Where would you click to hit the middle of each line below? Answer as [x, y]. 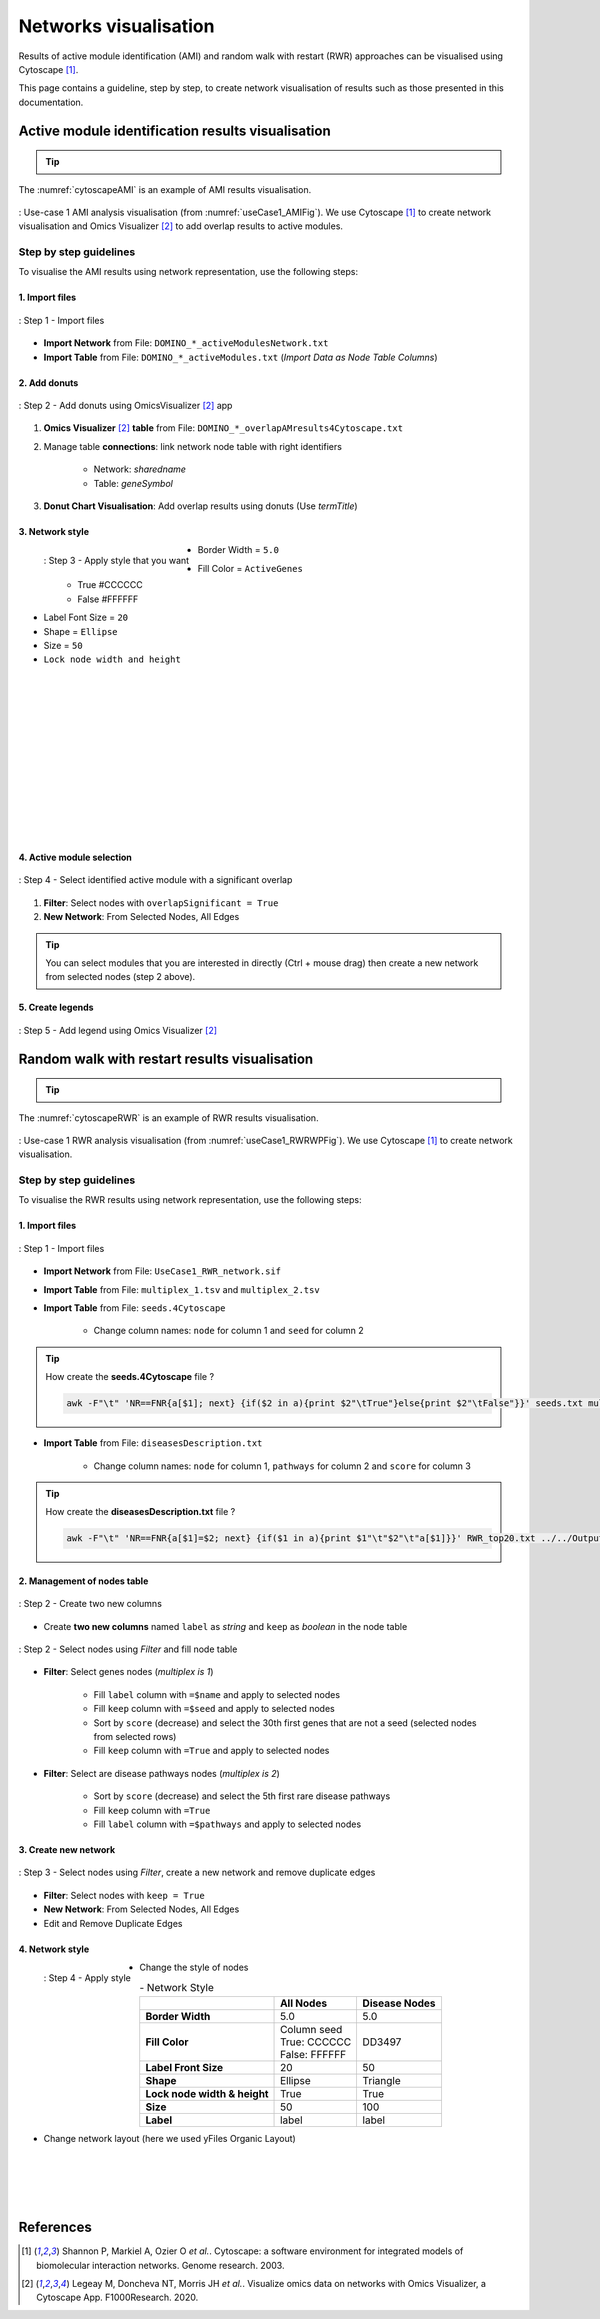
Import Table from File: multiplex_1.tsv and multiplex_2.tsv [181, 1289]
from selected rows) [135, 1736]
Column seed [311, 2029]
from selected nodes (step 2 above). [120, 977]
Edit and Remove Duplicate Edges [113, 1923]
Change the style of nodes [194, 1967]
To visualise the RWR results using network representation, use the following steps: [190, 1200]
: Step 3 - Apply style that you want [116, 561]
